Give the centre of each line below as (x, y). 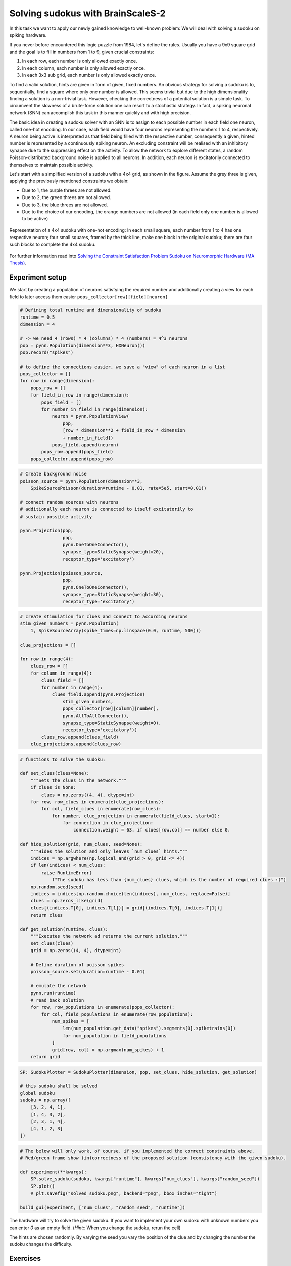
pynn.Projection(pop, (47, 531)
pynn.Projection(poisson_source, (61, 573)
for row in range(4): (47, 659)
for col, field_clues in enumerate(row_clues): (101, 809)
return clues (47, 915)
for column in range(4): (61, 673)
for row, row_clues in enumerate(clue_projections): (97, 802)
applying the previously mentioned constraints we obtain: (69, 181)
